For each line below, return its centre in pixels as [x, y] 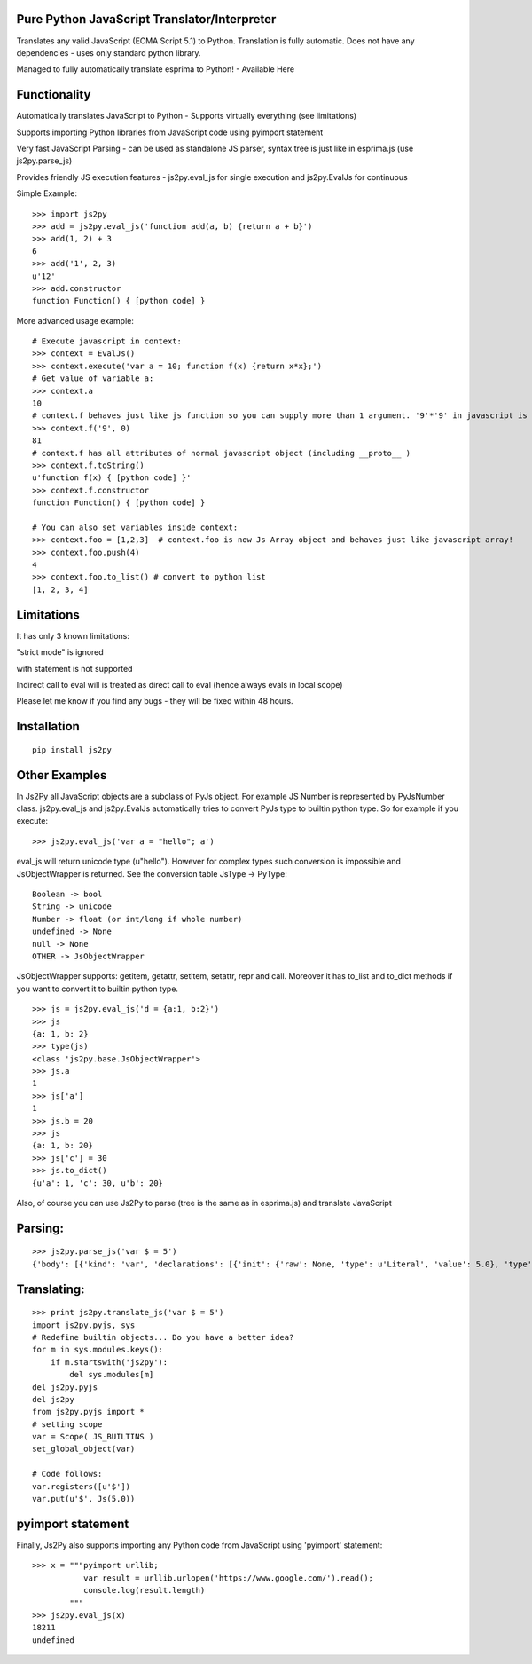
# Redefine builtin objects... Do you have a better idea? [163, 1337]
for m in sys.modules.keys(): [98, 1350]
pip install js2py [72, 749]
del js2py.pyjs [65, 1387]
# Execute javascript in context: [107, 341]
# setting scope [67, 1424]
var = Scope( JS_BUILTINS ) [93, 1437]
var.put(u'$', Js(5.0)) [84, 1499]
